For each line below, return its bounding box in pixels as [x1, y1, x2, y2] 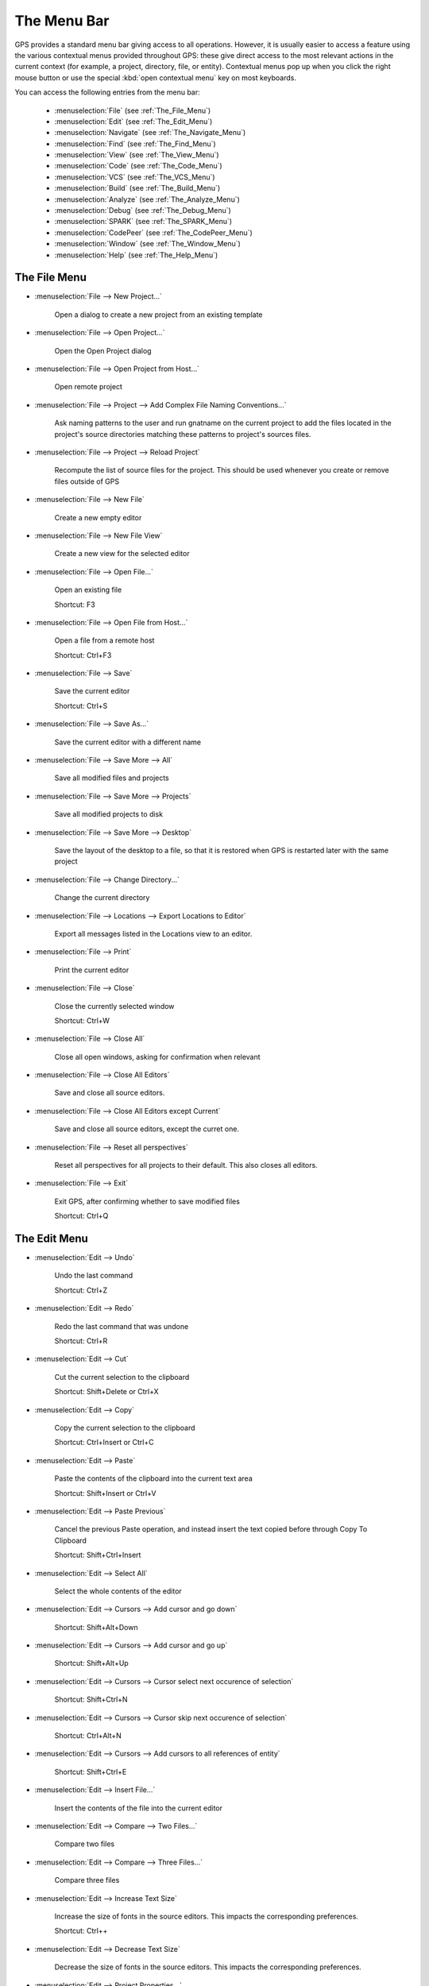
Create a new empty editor [54, 512, 142, 522]
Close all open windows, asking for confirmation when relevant [54, 1052, 261, 1061]
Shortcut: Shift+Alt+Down [54, 1622, 138, 1632]
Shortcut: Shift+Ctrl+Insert [54, 1550, 141, 1560]
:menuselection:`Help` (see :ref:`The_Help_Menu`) [54, 250, 218, 260]
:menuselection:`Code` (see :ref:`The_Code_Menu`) [54, 161, 222, 171]
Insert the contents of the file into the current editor [54, 1803, 222, 1813]
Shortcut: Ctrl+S [54, 701, 108, 710]
